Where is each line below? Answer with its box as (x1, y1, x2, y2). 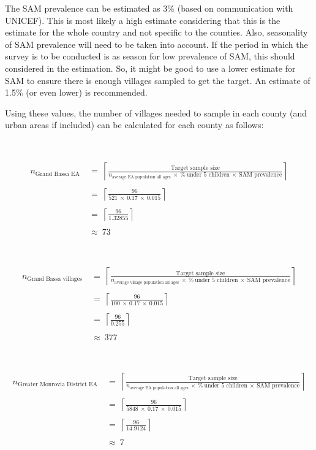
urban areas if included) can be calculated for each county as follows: (5, 118, 264, 131)
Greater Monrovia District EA (17, 381, 97, 388)
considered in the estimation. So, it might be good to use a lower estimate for (5, 61, 296, 74)
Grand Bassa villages (27, 276, 82, 283)
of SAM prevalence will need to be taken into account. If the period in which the (5, 37, 308, 50)
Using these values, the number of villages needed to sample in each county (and (5, 106, 307, 119)
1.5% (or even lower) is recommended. (5, 86, 148, 99)
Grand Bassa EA (35, 170, 80, 177)
